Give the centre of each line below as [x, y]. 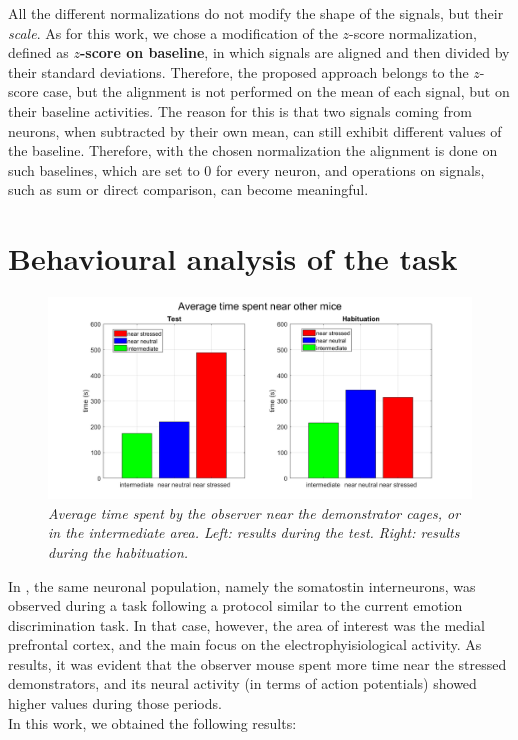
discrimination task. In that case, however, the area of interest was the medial [246, 624]
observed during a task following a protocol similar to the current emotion [235, 605]
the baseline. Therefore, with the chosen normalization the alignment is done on [253, 150]
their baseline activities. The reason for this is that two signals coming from [240, 110]
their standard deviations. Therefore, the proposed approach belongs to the [238, 71]
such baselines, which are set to [104, 169]
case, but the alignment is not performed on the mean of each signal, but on [276, 91]
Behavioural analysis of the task [233, 258]
